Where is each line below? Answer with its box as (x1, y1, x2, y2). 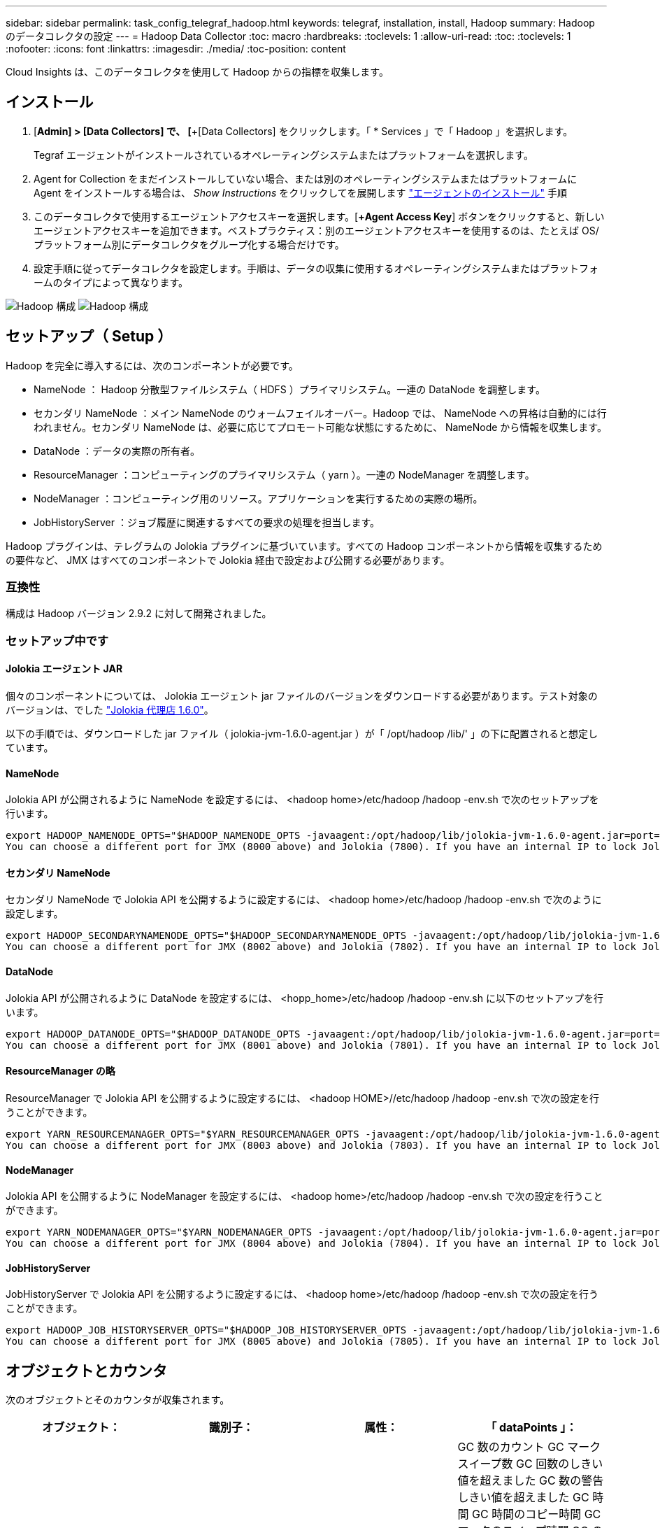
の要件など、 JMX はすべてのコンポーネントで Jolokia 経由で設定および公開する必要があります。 (6, 553, 450, 566)
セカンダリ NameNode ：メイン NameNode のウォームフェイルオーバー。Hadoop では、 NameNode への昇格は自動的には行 (34, 406, 607, 419)
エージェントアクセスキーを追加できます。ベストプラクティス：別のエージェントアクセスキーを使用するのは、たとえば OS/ (34, 224, 599, 236)
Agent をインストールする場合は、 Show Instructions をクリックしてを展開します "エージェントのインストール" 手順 (34, 186, 567, 199)
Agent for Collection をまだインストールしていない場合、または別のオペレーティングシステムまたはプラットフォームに (34, 172, 577, 185)
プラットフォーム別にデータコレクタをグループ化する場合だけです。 (34, 238, 345, 250)
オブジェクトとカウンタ (6, 1361, 167, 1380)
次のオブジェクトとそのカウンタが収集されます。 (6, 1394, 230, 1406)
